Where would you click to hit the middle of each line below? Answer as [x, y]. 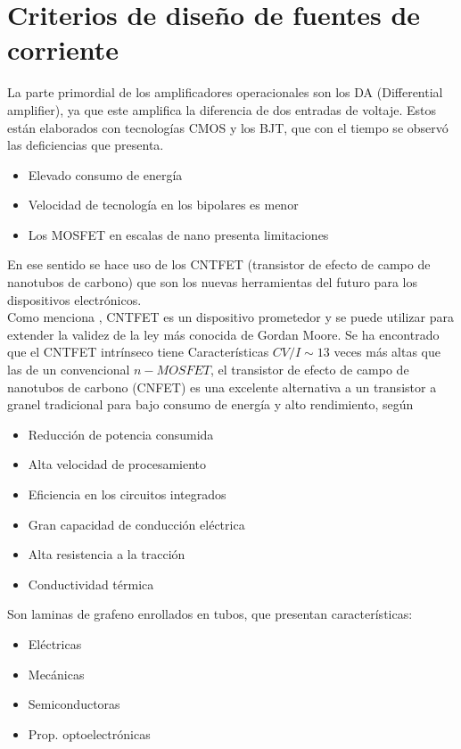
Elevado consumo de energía [105, 174]
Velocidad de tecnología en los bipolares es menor [163, 205]
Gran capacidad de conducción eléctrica [136, 524]
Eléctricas [55, 643]
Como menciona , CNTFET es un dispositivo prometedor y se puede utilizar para [230, 317]
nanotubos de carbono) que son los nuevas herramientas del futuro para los [212, 282]
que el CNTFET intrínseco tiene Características [138, 352]
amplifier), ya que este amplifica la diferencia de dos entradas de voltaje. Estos [222, 109]
